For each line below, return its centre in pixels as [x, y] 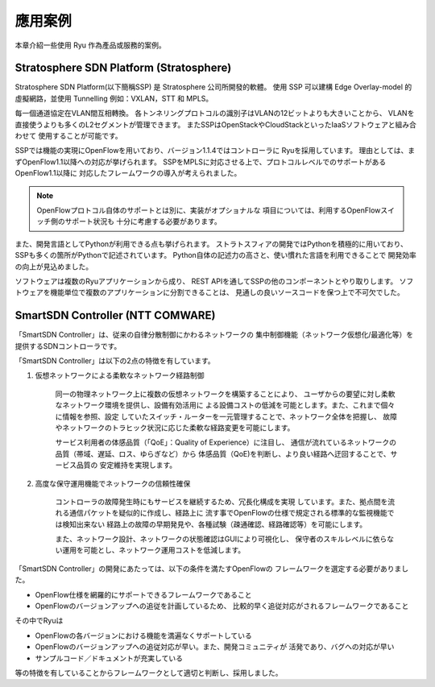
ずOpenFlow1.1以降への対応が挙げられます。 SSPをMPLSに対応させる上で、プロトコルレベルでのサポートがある [201, 162]
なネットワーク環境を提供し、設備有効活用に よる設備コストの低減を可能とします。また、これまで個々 [225, 405]
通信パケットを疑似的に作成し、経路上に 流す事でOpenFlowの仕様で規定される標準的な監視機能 [228, 513]
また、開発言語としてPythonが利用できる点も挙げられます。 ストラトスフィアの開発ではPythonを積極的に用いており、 [211, 244]
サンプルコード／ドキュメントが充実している [109, 658]
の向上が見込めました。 [54, 267]
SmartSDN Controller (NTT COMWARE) [115, 315]
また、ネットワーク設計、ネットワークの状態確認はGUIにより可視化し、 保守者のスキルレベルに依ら [221, 539]
